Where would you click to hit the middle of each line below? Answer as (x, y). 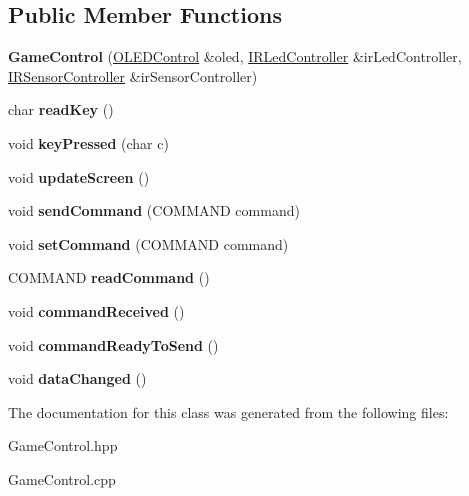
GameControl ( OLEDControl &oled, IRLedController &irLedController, (235, 56)
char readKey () (61, 109)
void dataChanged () (77, 378)
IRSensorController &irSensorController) (133, 75)
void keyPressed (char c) (88, 142)
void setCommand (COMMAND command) (148, 243)
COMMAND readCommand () (109, 277)
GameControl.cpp (62, 478)
